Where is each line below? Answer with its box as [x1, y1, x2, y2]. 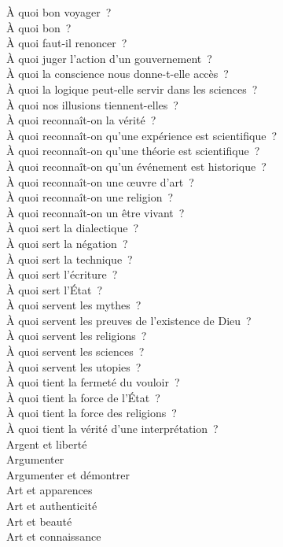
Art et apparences [6, 482, 93, 498]
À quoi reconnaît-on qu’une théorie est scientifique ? [6, 142, 260, 159]
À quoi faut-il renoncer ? [6, 35, 127, 51]
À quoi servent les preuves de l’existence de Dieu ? [6, 312, 252, 328]
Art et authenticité [6, 497, 97, 513]
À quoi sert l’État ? [6, 281, 103, 298]
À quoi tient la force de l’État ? [6, 389, 160, 405]
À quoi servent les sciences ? [6, 343, 145, 360]
